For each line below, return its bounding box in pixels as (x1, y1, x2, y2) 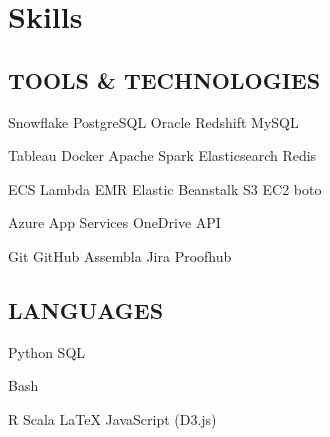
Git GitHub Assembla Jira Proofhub (8, 245, 232, 266)
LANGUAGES (8, 294, 164, 325)
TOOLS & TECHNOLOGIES (8, 64, 321, 95)
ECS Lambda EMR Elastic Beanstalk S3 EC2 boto (8, 178, 322, 199)
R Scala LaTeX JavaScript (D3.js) (8, 408, 217, 429)
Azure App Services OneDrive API (8, 212, 221, 233)
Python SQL (8, 341, 86, 362)
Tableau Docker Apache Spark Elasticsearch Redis (8, 145, 317, 166)
